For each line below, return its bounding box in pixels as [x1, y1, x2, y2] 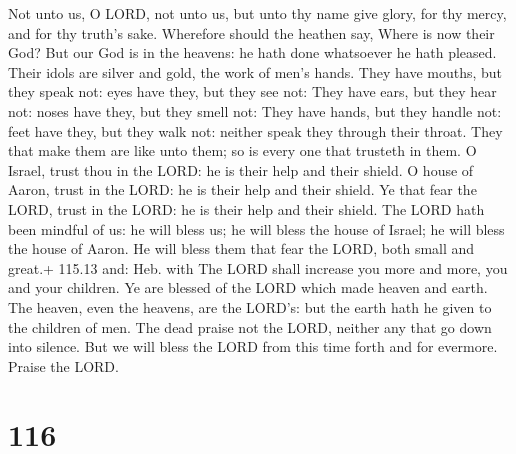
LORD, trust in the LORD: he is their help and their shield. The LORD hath [8, 198, 485, 219]
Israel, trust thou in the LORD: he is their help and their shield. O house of [8, 159, 474, 180]
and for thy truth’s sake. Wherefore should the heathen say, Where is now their [8, 22, 495, 43]
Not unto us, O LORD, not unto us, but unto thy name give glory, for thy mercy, [8, 3, 507, 23]
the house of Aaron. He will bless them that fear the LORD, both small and [8, 238, 475, 259]
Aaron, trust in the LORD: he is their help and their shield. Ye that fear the [8, 179, 477, 200]
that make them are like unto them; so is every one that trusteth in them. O [8, 140, 477, 161]
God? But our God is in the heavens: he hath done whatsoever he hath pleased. [8, 42, 497, 63]
